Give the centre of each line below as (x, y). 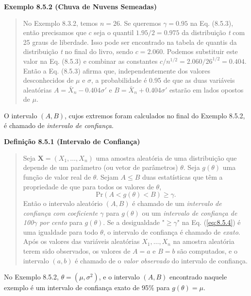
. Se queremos (141, 23)
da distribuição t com (213, 32)
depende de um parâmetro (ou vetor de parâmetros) (100, 167)
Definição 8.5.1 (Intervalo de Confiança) (72, 141)
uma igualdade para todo (60, 231)
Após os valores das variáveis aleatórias (81, 241)
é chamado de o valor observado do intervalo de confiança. (161, 260)
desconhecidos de (48, 80)
